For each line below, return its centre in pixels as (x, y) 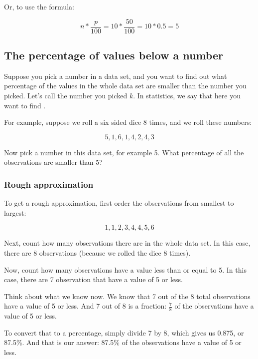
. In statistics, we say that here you (187, 96)
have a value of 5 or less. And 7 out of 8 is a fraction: (85, 306)
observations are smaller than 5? (53, 162)
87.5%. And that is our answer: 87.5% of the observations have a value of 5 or (123, 342)
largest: (15, 212)
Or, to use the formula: (39, 6)
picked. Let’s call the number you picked (66, 96)
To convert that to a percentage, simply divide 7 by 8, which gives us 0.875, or (124, 332)
